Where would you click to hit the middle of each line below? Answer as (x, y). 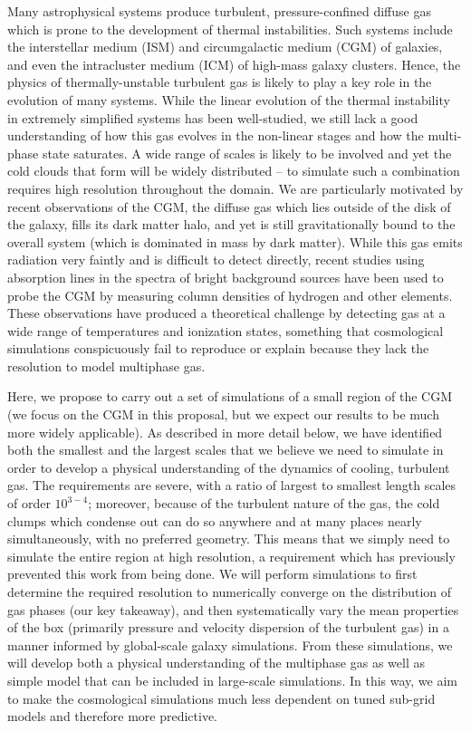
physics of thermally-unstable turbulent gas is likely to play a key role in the (220, 82)
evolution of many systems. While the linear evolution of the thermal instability (229, 99)
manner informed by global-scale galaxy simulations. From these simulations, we (230, 644)
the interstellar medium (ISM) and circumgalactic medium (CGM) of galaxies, (225, 47)
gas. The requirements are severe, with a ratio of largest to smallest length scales (232, 485)
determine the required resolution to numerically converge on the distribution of (230, 592)
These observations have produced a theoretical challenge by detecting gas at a (226, 313)
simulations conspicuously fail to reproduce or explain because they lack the (218, 348)
